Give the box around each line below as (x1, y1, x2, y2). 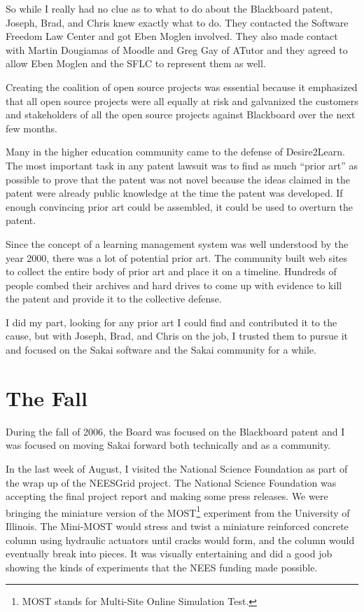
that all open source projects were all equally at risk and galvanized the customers (6, 93, 358, 108)
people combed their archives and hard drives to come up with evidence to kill (6, 277, 342, 292)
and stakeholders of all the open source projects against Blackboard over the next (6, 107, 356, 122)
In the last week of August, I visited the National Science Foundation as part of (6, 461, 348, 475)
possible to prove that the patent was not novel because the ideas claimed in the (6, 172, 350, 186)
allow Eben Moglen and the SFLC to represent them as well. (6, 56, 266, 71)
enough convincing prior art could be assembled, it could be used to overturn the (6, 199, 353, 214)
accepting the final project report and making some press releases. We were (6, 489, 328, 503)
